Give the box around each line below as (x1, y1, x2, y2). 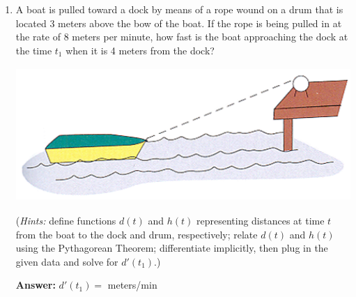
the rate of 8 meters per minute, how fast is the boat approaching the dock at (15, 29, 348, 44)
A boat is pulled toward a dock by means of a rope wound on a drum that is (15, 2, 343, 16)
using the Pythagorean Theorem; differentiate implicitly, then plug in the (15, 241, 328, 255)
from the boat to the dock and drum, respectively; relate (15, 227, 258, 241)
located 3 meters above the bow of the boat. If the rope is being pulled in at (15, 15, 342, 30)
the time (15, 43, 52, 57)
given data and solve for (15, 254, 118, 268)
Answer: (15, 277, 56, 292)
